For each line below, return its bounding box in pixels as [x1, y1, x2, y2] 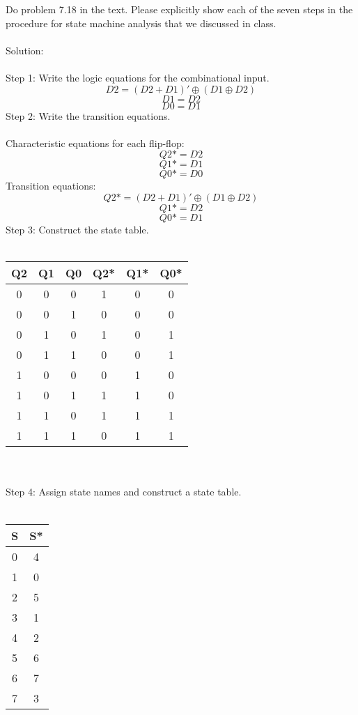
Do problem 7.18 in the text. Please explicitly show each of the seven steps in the [6, 2, 353, 16]
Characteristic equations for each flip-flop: [6, 135, 185, 150]
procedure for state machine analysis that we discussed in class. [6, 15, 277, 30]
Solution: [6, 43, 44, 57]
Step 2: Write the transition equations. [6, 108, 171, 123]
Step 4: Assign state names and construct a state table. [6, 484, 242, 499]
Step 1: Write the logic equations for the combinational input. [6, 70, 270, 84]
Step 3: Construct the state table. [6, 222, 149, 236]
